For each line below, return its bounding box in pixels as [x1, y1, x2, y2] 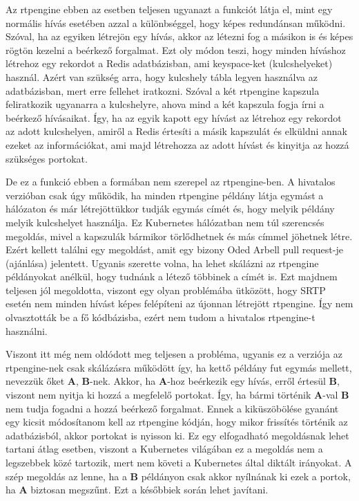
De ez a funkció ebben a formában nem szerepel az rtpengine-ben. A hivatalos [6, 174, 336, 189]
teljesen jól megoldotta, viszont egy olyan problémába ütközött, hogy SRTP [6, 282, 326, 297]
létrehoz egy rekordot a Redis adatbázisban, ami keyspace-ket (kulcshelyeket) [6, 56, 333, 71]
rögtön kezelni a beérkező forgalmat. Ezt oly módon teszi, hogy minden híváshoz [6, 42, 346, 57]
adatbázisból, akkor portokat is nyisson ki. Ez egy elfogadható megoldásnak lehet [6, 428, 349, 442]
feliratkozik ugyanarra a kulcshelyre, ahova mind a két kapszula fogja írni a [6, 97, 324, 111]
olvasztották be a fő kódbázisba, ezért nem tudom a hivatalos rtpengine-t [6, 310, 316, 325]
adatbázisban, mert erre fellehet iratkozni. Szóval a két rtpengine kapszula [6, 83, 320, 98]
